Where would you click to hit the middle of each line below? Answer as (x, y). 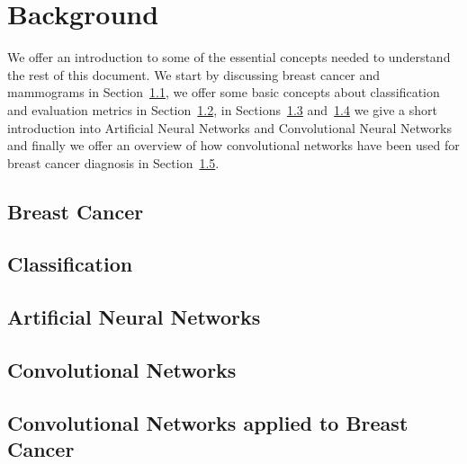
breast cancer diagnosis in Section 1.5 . (113, 162)
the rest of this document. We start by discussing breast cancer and (194, 74)
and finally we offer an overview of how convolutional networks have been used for (233, 145)
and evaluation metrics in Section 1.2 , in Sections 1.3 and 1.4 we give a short (222, 109)
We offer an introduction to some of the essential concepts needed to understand (229, 57)
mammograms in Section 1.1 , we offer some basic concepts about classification (224, 92)
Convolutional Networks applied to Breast (208, 422)
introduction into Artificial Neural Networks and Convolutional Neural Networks (229, 127)
